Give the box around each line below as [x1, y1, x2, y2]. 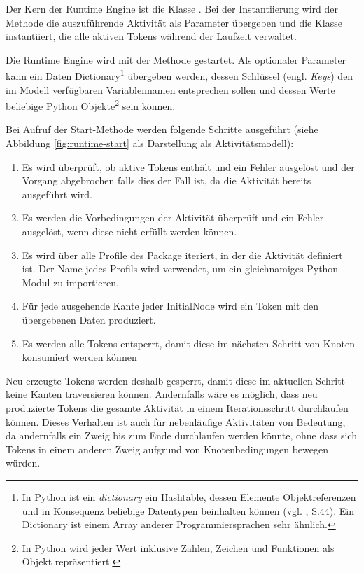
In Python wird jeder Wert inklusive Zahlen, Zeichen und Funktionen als [22, 540, 335, 555]
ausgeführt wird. [22, 186, 92, 201]
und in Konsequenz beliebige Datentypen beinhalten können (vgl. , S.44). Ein [22, 503, 355, 518]
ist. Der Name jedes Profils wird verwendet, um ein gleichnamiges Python [22, 261, 339, 276]
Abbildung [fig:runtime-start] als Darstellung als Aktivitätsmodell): [6, 136, 294, 151]
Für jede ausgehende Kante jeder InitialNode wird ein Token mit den [22, 298, 319, 313]
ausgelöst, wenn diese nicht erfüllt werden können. [22, 224, 237, 239]
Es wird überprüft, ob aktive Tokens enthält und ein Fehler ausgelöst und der [22, 159, 355, 174]
